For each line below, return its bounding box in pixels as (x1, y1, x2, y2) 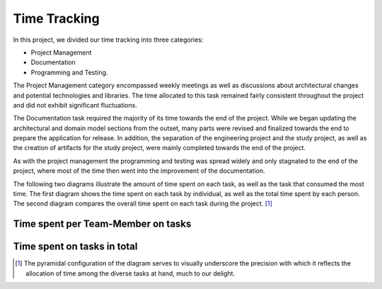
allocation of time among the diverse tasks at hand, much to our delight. (25, 269, 236, 278)
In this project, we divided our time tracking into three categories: (13, 35, 204, 44)
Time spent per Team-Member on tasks (13, 218, 192, 230)
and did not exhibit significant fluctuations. (13, 101, 137, 109)
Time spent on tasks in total (13, 241, 138, 253)
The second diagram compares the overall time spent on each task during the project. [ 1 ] (13, 199, 272, 208)
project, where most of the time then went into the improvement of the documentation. (13, 166, 265, 175)
